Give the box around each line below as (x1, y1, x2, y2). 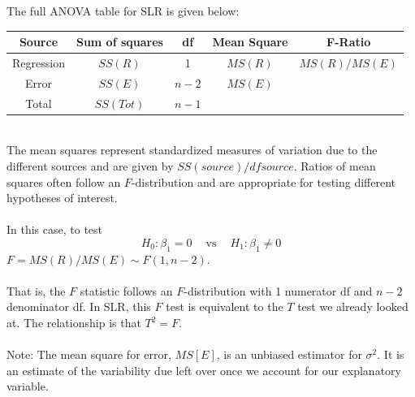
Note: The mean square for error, (6, 346, 171, 363)
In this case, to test (6, 221, 103, 238)
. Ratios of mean (293, 157, 376, 174)
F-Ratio (326, 33, 371, 50)
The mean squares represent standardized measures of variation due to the (6, 141, 378, 158)
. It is (377, 346, 404, 363)
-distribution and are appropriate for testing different (131, 173, 396, 190)
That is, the (6, 282, 66, 299)
